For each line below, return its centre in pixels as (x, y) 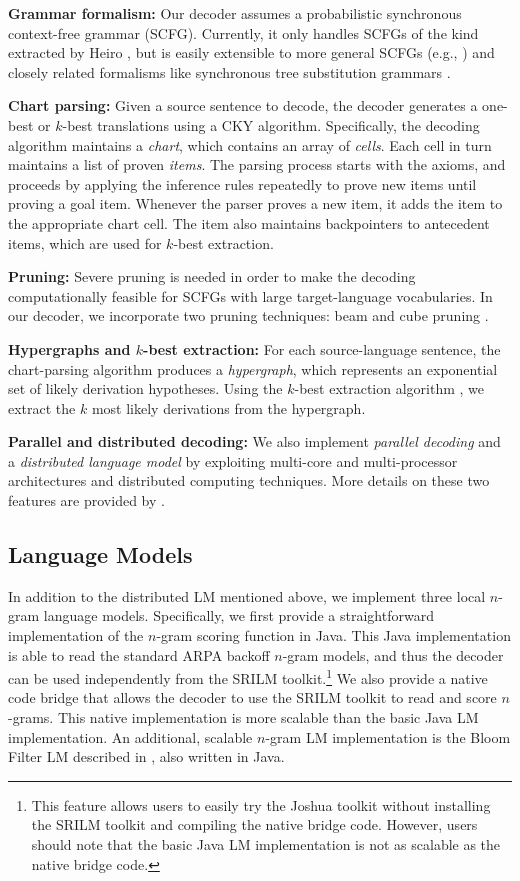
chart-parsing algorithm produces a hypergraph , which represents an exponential (253, 368)
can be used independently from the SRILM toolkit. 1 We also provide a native (248, 676)
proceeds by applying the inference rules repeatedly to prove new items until (242, 183)
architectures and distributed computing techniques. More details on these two (249, 480)
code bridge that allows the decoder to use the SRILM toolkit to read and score (252, 697)
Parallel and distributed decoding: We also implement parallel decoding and (254, 441)
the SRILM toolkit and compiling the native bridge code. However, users (254, 824)
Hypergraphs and (69, 348)
